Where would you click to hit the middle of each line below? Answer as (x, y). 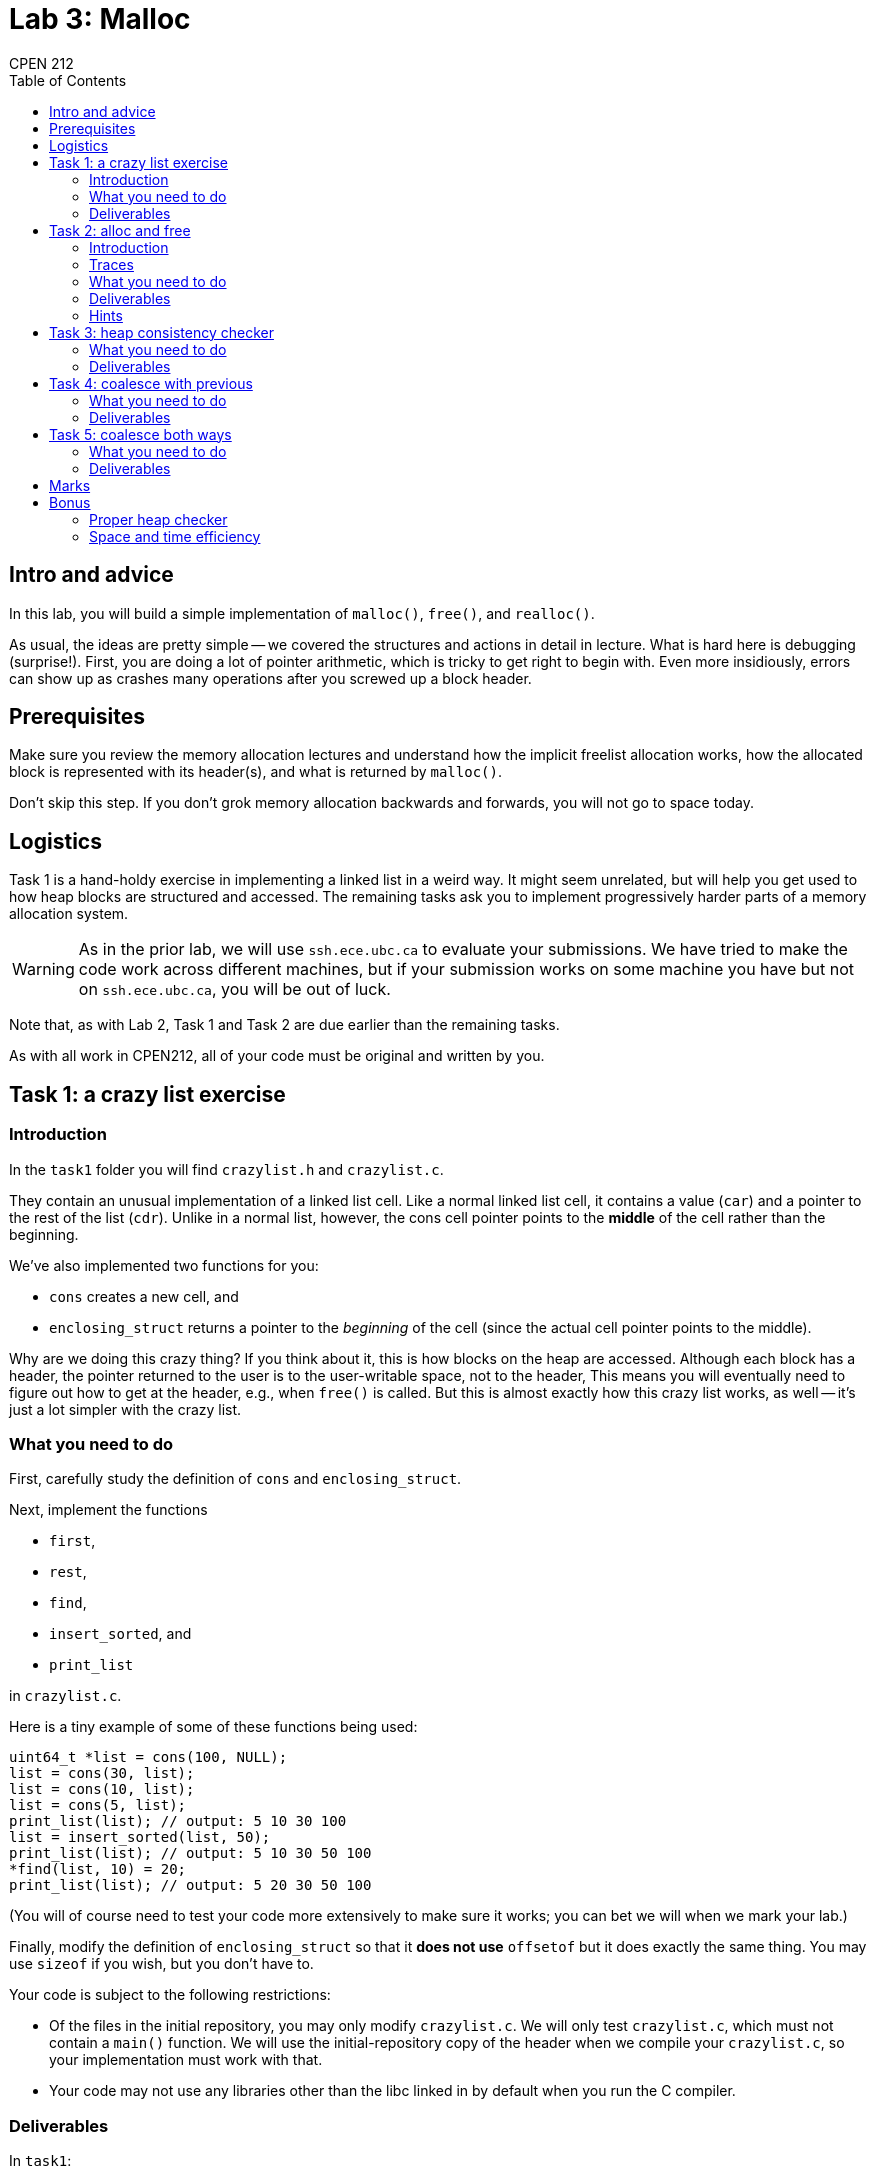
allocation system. (69, 914)
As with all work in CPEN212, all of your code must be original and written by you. (277, 1056)
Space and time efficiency (175, 536)
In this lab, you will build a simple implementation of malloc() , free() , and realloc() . (302, 613)
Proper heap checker (158, 519)
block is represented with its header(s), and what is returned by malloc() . (255, 772)
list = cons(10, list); (102, 1789)
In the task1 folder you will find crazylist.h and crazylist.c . (226, 1169)
